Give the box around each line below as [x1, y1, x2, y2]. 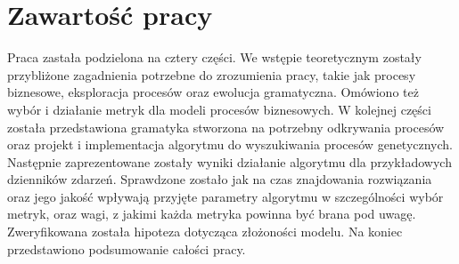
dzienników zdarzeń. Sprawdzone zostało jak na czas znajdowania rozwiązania [7, 170, 432, 188]
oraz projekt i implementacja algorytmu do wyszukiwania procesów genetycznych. [7, 135, 454, 154]
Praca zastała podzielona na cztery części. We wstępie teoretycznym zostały [7, 48, 422, 67]
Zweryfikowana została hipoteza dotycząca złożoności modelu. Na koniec [7, 222, 403, 241]
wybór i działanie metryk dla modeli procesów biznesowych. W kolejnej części [7, 100, 431, 118]
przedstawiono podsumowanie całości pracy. [7, 239, 246, 258]
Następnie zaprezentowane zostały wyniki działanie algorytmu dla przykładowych [7, 152, 452, 171]
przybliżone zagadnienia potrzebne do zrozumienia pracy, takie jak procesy [7, 65, 416, 84]
